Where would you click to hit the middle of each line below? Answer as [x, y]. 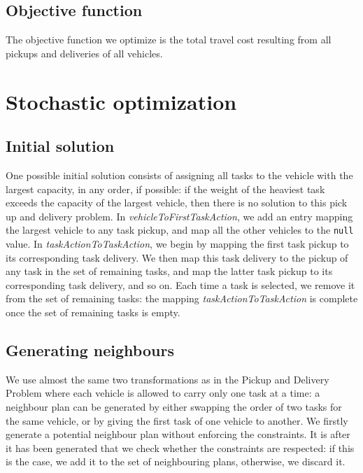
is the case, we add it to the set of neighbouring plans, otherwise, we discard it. [176, 461]
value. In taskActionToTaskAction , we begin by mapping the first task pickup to [177, 243]
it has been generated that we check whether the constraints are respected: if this [180, 447]
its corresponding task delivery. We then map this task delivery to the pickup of [177, 257]
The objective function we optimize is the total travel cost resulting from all [169, 40]
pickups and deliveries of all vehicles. [84, 53]
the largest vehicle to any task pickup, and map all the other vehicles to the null [180, 230]
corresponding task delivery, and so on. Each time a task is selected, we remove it [180, 284]
